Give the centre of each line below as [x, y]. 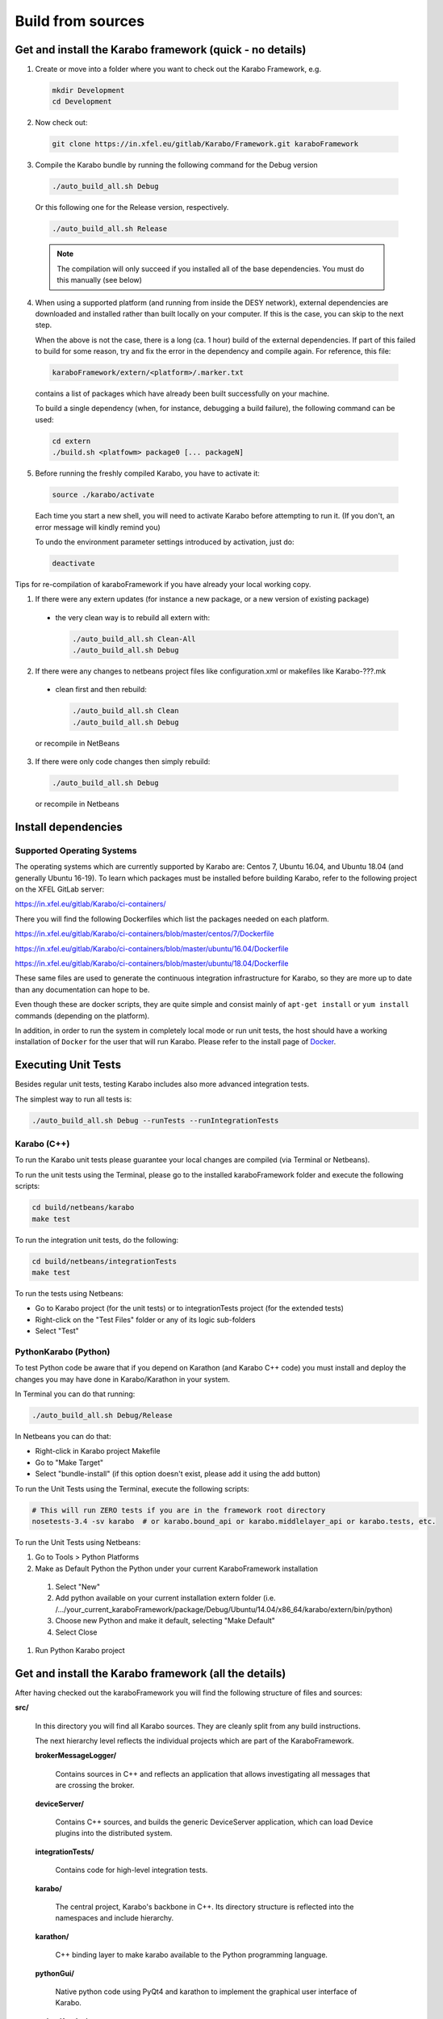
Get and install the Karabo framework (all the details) [150, 1673]
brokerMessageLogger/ [76, 1756]
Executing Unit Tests [68, 1065]
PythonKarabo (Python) [63, 1351]
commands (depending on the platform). [82, 1016]
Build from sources [80, 21]
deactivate [73, 563]
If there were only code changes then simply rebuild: [123, 762]
